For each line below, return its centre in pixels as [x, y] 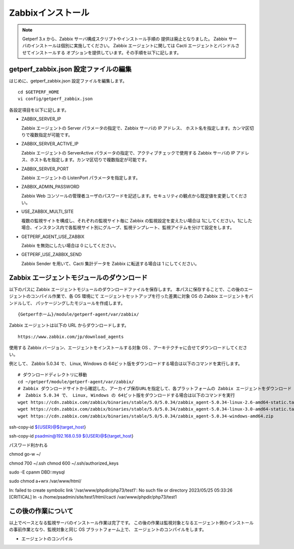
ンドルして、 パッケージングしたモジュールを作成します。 [67, 303]
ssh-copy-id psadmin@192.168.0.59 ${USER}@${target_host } [71, 436]
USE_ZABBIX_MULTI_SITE [48, 211]
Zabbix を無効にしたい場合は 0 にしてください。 [70, 246]
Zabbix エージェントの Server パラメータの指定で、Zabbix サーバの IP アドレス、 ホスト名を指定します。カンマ [133, 128]
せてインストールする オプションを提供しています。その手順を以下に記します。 [102, 52]
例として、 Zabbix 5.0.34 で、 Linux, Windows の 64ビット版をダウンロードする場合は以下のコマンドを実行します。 [126, 364]
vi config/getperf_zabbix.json [55, 99]
